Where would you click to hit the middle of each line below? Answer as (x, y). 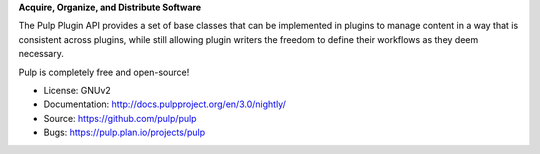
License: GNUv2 (77, 90)
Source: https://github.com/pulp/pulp (120, 118)
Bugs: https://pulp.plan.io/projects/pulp (124, 132)
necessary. (41, 54)
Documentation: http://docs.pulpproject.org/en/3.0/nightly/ (165, 104)
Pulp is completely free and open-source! (104, 72)
